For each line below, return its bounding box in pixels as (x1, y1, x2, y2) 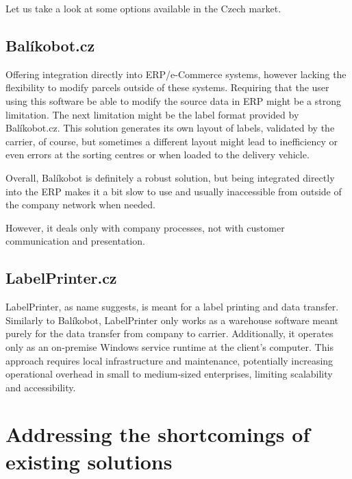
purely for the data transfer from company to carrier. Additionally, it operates (5, 326, 334, 341)
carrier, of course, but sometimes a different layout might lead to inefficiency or (5, 134, 338, 148)
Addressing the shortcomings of (5, 420, 310, 448)
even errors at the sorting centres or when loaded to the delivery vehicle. (5, 147, 310, 162)
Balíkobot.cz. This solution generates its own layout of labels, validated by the (5, 121, 335, 135)
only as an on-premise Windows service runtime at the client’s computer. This (5, 339, 334, 354)
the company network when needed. (5, 197, 155, 212)
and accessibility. (5, 380, 76, 394)
